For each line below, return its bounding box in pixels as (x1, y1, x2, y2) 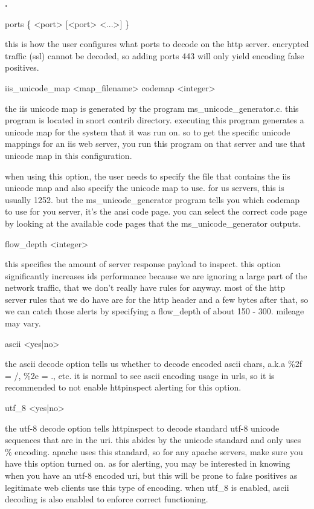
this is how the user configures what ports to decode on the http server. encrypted (5, 37, 309, 50)
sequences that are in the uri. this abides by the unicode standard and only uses (5, 433, 301, 446)
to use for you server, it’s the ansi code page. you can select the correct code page (5, 205, 307, 218)
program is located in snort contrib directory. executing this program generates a (5, 114, 304, 126)
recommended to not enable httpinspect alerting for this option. (5, 381, 242, 394)
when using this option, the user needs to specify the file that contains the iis (5, 169, 290, 182)
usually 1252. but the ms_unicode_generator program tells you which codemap (5, 193, 300, 206)
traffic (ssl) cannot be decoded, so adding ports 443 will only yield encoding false (5, 49, 304, 62)
